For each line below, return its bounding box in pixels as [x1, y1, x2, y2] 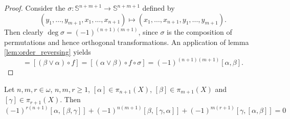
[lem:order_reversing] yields [4, 46, 91, 57]
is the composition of [167, 27, 232, 37]
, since [138, 27, 158, 37]
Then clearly [4, 27, 43, 37]
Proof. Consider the [4, 3, 65, 13]
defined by [142, 3, 175, 13]
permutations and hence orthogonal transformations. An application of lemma [4, 36, 249, 47]
